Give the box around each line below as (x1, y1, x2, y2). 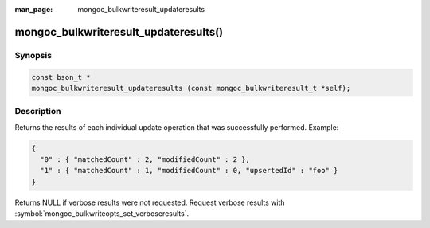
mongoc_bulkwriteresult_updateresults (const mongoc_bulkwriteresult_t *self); (31, 84, 351, 92)
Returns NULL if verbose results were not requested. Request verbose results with (14, 198, 286, 207)
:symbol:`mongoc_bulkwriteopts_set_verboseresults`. (14, 209, 190, 218)
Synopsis (14, 49, 52, 61)
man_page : (14, 5, 53, 14)
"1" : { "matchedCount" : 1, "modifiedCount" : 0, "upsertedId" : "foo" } (40, 166, 338, 175)
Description (14, 106, 61, 117)
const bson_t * (31, 73, 91, 81)
